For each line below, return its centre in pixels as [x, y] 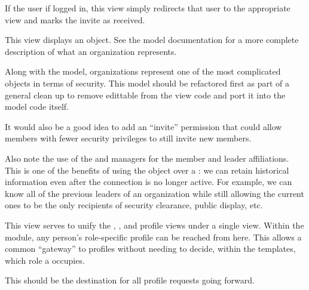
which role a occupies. [45, 260]
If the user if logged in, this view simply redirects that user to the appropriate [148, 8]
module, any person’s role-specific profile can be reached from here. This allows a [153, 237]
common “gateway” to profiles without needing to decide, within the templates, [150, 249]
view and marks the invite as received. [75, 19]
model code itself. [37, 107]
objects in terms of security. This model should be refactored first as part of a [147, 83]
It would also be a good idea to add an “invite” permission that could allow [143, 126]
